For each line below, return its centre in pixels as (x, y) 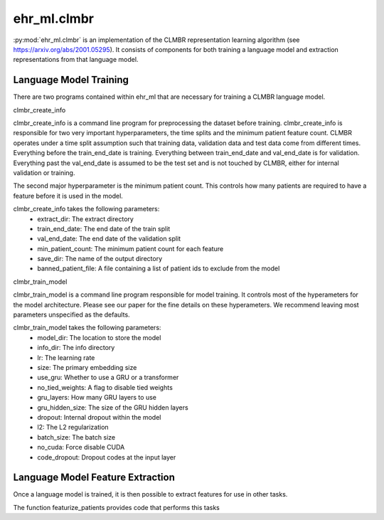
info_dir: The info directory (76, 348)
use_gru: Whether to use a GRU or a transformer (108, 378)
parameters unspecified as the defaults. (72, 315)
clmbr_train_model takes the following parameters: (87, 328)
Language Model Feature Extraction (94, 478)
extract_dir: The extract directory (86, 219)
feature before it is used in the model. (68, 196)
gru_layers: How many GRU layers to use (97, 398)
